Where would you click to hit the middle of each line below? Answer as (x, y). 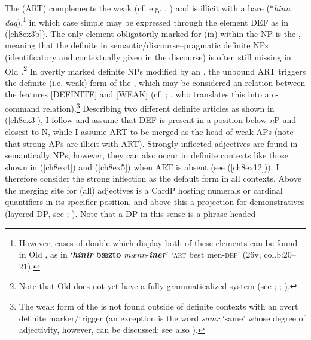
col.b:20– (280, 254)
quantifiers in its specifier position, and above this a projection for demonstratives (155, 202)
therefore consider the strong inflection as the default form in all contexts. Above (153, 178)
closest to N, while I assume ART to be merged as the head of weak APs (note (149, 131)
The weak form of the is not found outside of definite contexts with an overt (158, 306)
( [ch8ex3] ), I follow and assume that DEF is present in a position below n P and (151, 120)
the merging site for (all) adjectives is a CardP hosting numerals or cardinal (144, 190)
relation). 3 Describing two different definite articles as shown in (158, 107)
